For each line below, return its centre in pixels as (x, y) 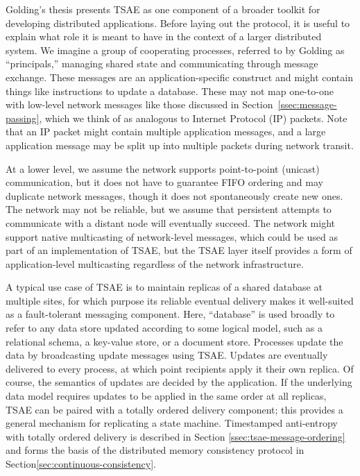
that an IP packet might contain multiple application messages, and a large (166, 131)
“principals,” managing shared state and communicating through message (162, 63)
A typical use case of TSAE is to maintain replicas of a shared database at (164, 287)
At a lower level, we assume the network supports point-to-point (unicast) (163, 168)
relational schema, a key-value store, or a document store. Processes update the (174, 341)
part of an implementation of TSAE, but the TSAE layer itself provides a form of (179, 250)
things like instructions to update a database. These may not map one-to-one (170, 91)
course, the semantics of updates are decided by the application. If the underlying (179, 382)
